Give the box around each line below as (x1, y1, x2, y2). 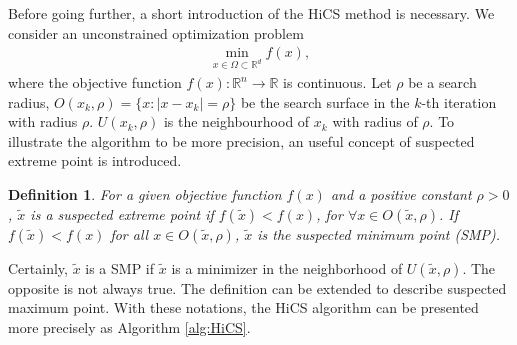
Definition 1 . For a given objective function (8, 183, 282, 204)
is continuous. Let (283, 72, 392, 92)
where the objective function (8, 72, 182, 92)
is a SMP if (85, 257, 155, 278)
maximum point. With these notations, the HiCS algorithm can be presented (8, 297, 479, 318)
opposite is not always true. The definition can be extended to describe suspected (8, 277, 507, 298)
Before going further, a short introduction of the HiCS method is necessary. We (8, 3, 495, 23)
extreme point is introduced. (8, 150, 182, 171)
